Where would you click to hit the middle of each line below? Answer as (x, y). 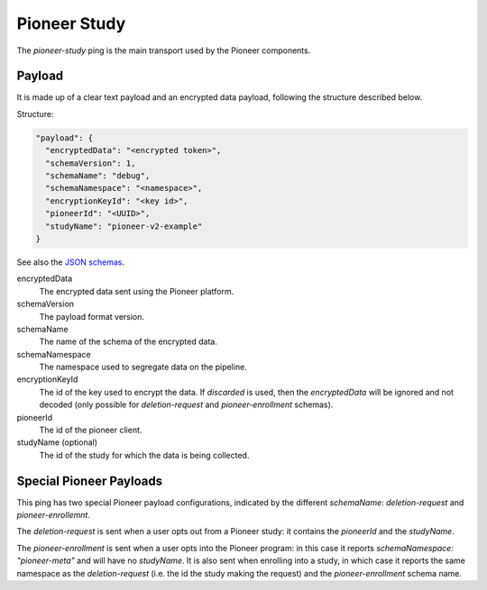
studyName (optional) (57, 442)
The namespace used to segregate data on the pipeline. (143, 367)
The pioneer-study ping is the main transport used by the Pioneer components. (164, 50)
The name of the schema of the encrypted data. (129, 341)
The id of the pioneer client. (91, 430)
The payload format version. (92, 316)
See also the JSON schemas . (71, 262)
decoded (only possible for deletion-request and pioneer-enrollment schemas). (186, 404)
